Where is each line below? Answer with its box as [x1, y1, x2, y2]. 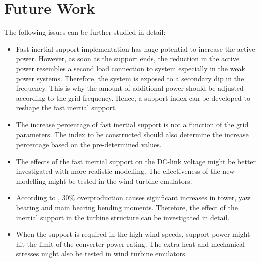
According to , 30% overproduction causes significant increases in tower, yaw [16, 192, 251, 203]
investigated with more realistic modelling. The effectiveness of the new [16, 166, 235, 176]
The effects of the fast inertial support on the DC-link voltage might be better [16, 156, 256, 166]
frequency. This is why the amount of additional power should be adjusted [16, 83, 244, 93]
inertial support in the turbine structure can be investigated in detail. [16, 212, 230, 222]
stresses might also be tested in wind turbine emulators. [16, 248, 187, 259]
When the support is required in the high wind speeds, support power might [16, 229, 250, 239]
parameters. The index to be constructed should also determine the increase [16, 129, 249, 140]
